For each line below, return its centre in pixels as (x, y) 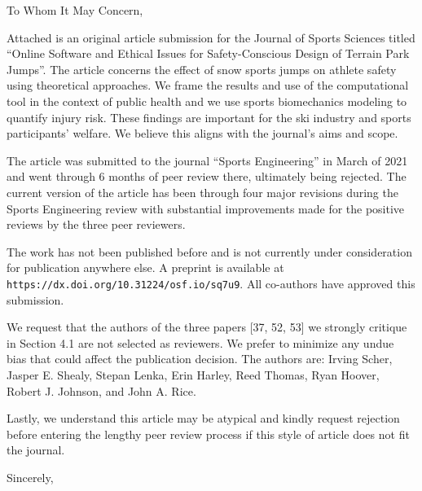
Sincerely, (30, 477)
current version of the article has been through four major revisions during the (202, 192)
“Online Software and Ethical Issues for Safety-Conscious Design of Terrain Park (208, 53)
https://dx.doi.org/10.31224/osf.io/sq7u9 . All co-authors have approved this (211, 283)
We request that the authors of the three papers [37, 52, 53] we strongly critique (207, 327)
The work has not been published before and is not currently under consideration (209, 251)
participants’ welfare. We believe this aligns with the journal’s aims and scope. (202, 133)
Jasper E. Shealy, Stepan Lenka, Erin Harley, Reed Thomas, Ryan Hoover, (193, 374)
